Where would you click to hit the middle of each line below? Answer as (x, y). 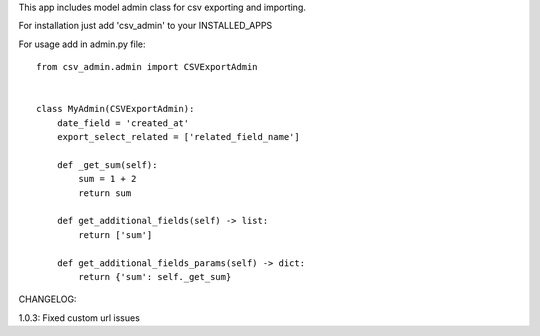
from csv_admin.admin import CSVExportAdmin (147, 67)
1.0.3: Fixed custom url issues (79, 317)
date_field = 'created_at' (123, 123)
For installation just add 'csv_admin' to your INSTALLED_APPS (145, 26)
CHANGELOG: (47, 299)
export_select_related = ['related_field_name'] (178, 137)
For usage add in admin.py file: (82, 44)
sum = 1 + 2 (107, 179)
